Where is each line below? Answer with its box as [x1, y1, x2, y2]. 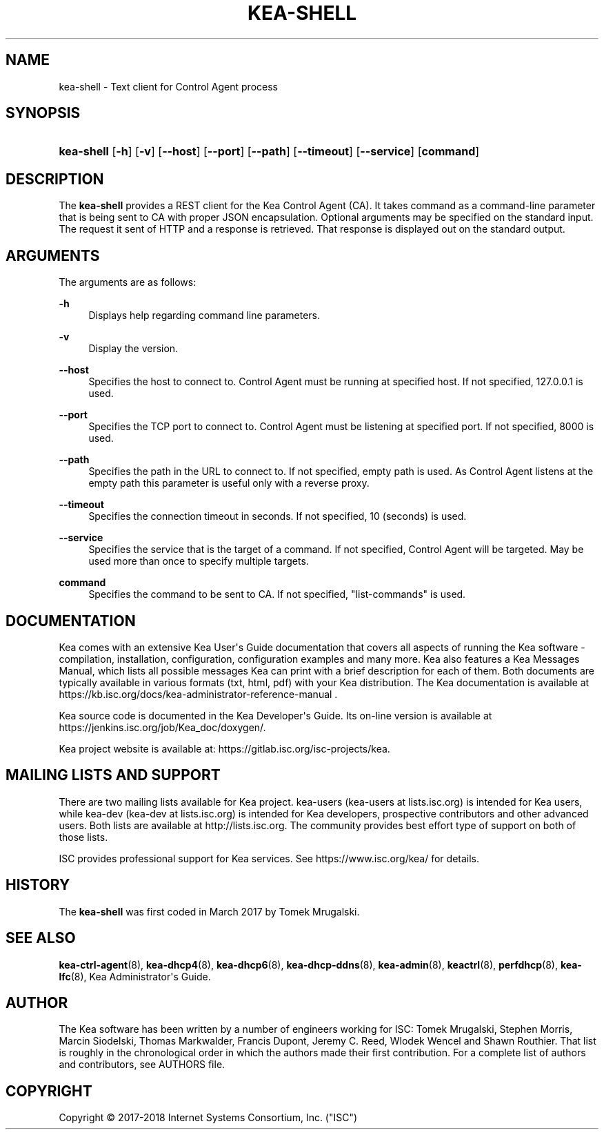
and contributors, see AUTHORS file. [59, 1058, 225, 1071]
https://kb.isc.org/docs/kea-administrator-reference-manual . [59, 688, 338, 700]
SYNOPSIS [6, 104, 81, 122]
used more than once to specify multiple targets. [88, 555, 309, 567]
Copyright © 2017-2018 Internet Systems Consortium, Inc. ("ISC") [59, 1112, 358, 1124]
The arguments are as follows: [59, 276, 197, 289]
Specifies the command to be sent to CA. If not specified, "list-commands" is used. [88, 588, 466, 601]
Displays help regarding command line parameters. [88, 309, 321, 322]
